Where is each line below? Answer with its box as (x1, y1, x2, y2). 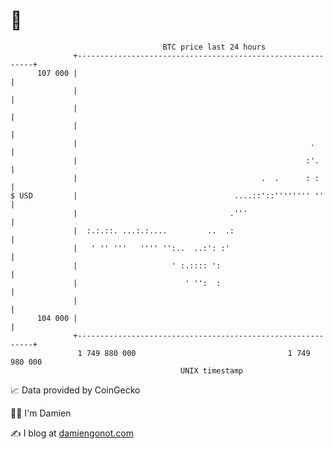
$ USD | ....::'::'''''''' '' (10, 190, 325, 201)
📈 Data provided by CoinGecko (10, 384, 141, 396)
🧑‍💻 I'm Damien (10, 407, 72, 419)
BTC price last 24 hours (162, 42, 267, 52)
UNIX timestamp (180, 365, 244, 376)
